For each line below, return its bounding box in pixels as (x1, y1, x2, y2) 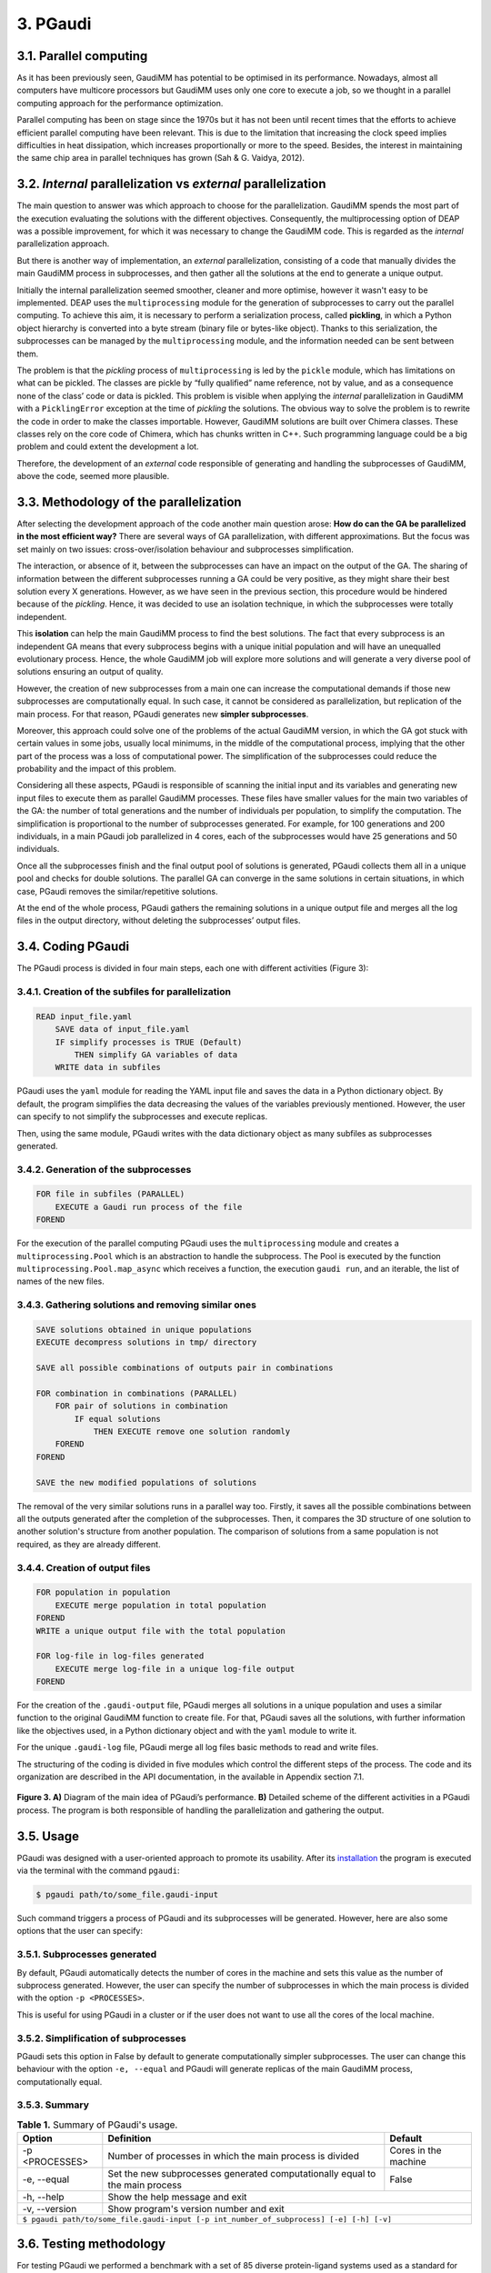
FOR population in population (35, 1587, 171, 1597)
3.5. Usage (16, 1828, 80, 1844)
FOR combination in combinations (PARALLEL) (35, 1387, 238, 1398)
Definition (107, 2132, 152, 2145)
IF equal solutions (74, 1414, 161, 1424)
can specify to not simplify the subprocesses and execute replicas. (16, 1111, 268, 1122)
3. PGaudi (16, 14, 92, 34)
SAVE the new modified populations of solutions (35, 1477, 257, 1487)
